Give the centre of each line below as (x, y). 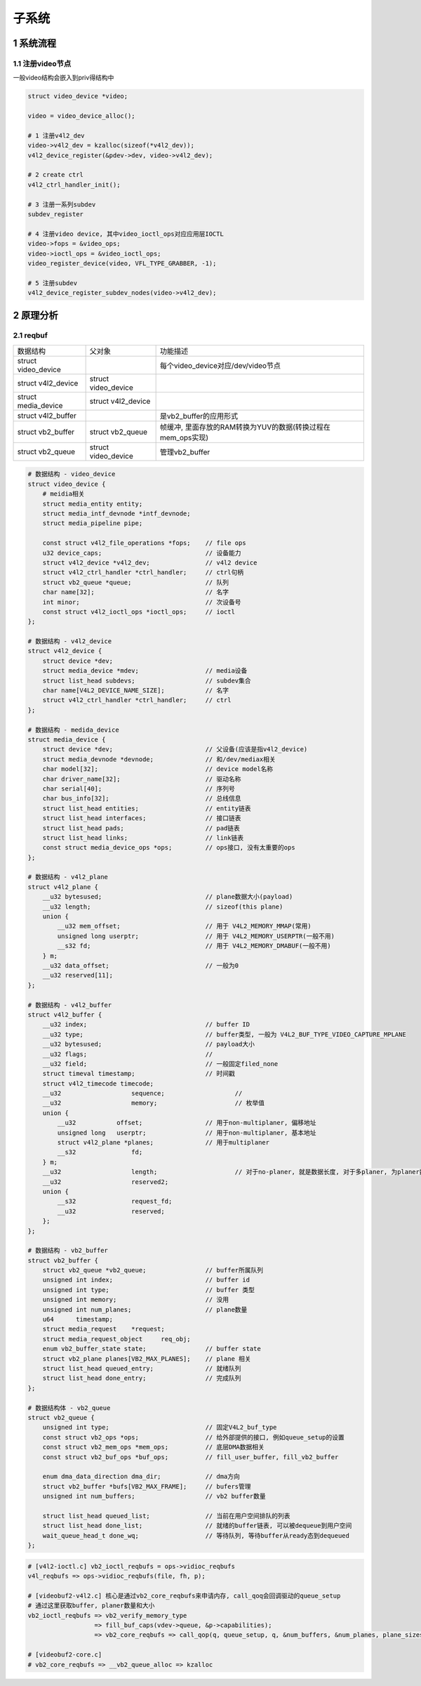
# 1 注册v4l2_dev (56, 136)
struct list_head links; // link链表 (143, 838)
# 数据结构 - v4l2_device (70, 641)
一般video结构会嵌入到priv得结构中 (64, 78)
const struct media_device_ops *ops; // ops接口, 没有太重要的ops (169, 848)
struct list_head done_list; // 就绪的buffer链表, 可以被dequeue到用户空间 (197, 1526)
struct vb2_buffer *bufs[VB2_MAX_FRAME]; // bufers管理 (147, 1486)
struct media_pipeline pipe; (93, 523)
